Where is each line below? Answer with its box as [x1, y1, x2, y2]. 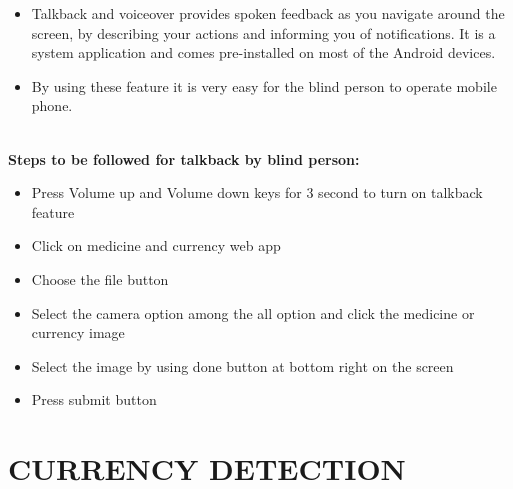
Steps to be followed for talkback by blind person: [8, 148, 360, 169]
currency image [31, 322, 125, 343]
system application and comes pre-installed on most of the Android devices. [31, 42, 496, 63]
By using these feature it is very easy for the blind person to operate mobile [31, 75, 497, 96]
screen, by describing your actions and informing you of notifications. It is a [31, 22, 496, 43]
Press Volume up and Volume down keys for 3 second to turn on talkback [31, 182, 483, 203]
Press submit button [31, 389, 157, 410]
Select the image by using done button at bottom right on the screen [31, 355, 454, 376]
